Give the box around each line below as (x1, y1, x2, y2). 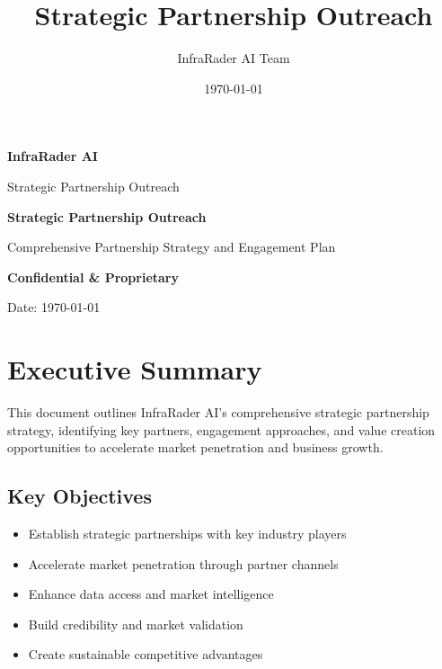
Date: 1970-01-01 (7, 298, 101, 317)
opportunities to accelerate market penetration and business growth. (7, 438, 384, 457)
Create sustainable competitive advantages (28, 645, 263, 664)
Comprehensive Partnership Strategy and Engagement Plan (7, 237, 336, 256)
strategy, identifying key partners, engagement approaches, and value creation (7, 420, 436, 439)
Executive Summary (7, 351, 262, 388)
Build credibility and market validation (28, 614, 243, 633)
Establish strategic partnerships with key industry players (28, 523, 347, 542)
